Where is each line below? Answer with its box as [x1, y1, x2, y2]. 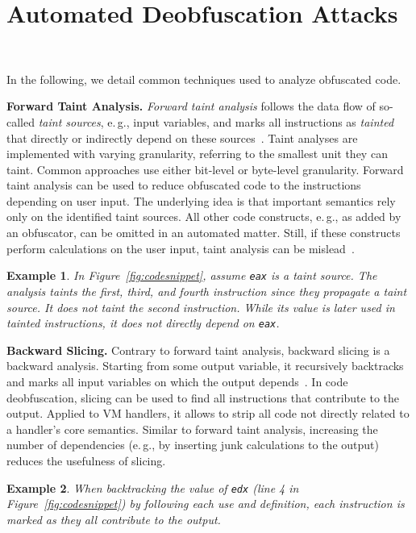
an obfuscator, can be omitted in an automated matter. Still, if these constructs [6, 224, 401, 241]
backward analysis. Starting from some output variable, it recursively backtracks [6, 357, 404, 374]
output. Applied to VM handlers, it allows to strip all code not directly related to [6, 405, 410, 422]
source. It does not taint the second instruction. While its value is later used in [6, 298, 395, 315]
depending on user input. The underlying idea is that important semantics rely [6, 192, 396, 209]
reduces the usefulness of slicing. [6, 452, 166, 468]
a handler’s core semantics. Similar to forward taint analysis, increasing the [6, 420, 378, 437]
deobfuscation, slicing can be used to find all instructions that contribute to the [6, 389, 400, 406]
